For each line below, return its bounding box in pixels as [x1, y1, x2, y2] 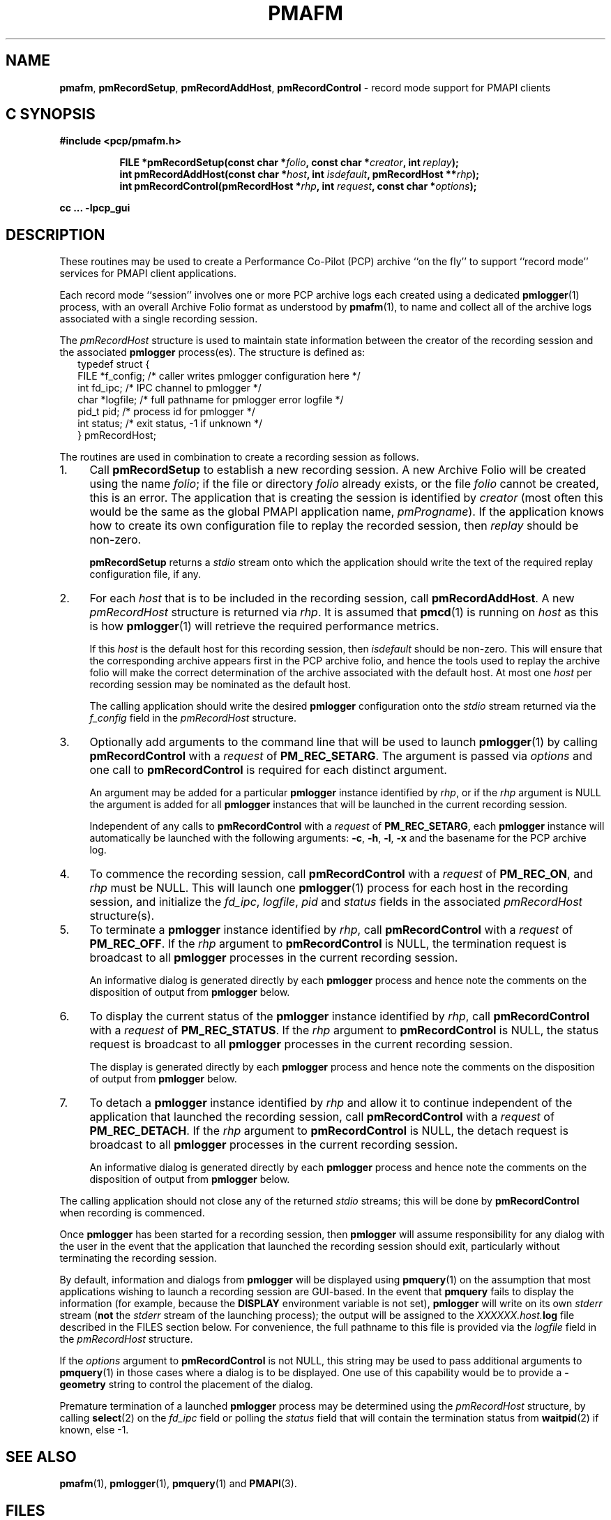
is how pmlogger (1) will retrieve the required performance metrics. [89, 619, 439, 634]
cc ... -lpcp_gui [59, 202, 130, 214]
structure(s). [89, 909, 155, 923]
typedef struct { [77, 358, 150, 371]
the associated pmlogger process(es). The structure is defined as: [59, 346, 365, 359]
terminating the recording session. [59, 1252, 217, 1265]
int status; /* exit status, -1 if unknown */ [77, 417, 263, 430]
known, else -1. [59, 1424, 129, 1436]
